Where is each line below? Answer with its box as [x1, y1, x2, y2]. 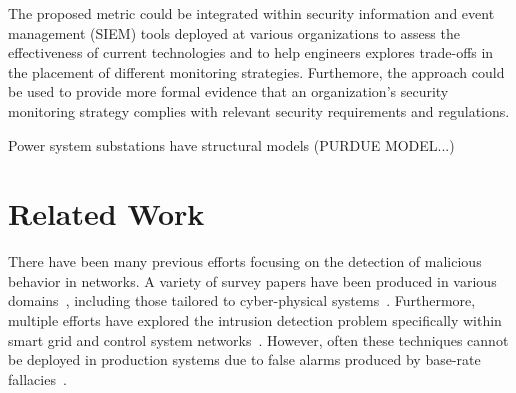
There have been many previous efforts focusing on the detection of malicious [8, 251, 482, 272]
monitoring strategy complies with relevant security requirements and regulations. [8, 100, 510, 121]
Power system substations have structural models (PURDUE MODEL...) [8, 134, 455, 155]
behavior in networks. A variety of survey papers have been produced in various [8, 270, 497, 291]
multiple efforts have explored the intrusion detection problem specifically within [8, 310, 502, 331]
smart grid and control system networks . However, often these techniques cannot [8, 329, 509, 350]
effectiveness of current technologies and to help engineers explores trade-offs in [8, 42, 494, 63]
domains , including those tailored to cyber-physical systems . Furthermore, [8, 290, 476, 311]
